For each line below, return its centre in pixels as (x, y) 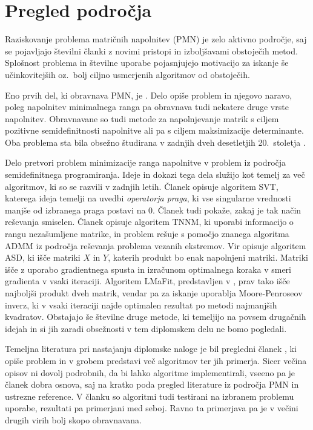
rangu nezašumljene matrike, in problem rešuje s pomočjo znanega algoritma (147, 234)
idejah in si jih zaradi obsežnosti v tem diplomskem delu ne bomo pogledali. (146, 328)
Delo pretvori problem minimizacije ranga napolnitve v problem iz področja (146, 162)
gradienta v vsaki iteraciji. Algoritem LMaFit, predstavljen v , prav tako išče (147, 281)
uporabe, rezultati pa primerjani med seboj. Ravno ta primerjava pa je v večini (152, 408)
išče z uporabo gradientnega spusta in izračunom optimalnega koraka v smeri (148, 269)
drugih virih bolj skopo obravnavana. (73, 419)
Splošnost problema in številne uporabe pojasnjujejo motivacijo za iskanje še (147, 63)
